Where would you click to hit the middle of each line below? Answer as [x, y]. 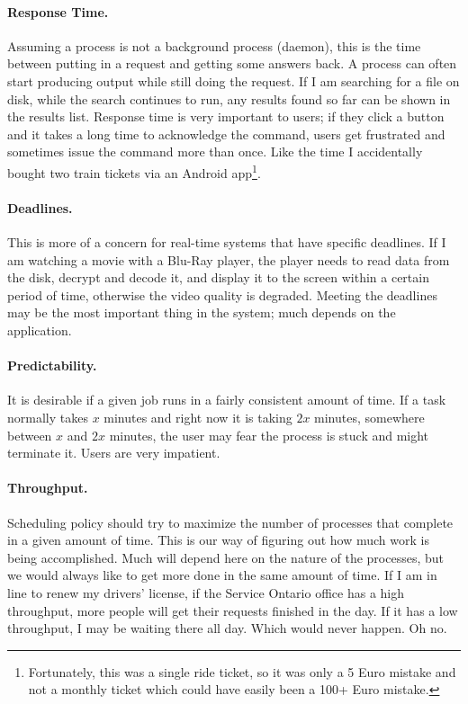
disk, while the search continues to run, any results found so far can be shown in [229, 98]
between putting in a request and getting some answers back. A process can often [232, 63]
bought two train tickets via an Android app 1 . [134, 171]
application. [40, 330]
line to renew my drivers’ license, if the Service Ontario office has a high [206, 592]
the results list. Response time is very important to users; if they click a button [226, 116]
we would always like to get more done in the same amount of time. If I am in [222, 575]
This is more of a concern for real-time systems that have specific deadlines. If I [227, 242]
